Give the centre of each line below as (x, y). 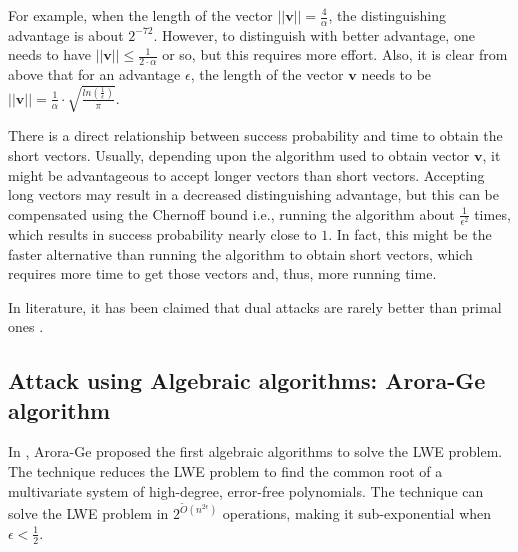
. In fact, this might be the (410, 233)
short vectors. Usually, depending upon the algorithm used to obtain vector (239, 154)
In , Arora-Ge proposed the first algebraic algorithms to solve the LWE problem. (255, 451)
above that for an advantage (94, 74)
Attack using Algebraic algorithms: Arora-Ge (247, 380)
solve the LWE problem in (88, 513)
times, (492, 213)
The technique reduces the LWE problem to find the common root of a (225, 471)
